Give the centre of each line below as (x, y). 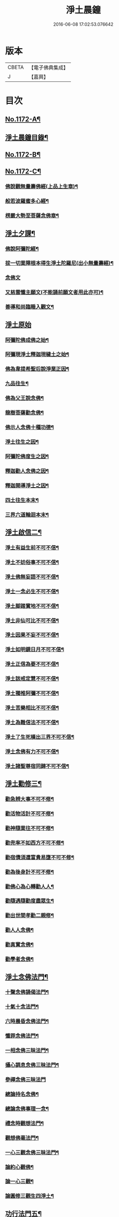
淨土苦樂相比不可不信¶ (32, 708)
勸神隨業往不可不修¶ (30, 828)
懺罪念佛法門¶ (22, 1036)
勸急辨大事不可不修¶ (30, 799)
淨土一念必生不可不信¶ (32, 591)
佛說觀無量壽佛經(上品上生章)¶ (42, 187)
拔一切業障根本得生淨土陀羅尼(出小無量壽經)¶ (59, 263)
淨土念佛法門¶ (27, 977)
